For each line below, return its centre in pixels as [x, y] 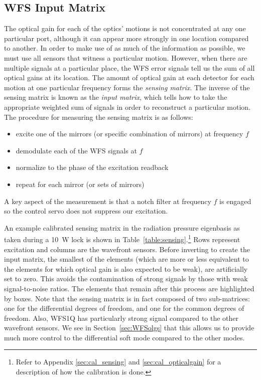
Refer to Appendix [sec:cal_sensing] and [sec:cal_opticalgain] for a [118, 362]
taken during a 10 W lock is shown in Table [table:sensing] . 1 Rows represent [122, 238]
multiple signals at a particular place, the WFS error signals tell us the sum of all [129, 67]
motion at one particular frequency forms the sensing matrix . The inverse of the [127, 87]
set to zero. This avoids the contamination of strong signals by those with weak [126, 278]
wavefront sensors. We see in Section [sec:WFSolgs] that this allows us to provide [129, 328]
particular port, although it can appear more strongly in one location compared [126, 38]
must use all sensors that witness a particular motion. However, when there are [126, 57]
